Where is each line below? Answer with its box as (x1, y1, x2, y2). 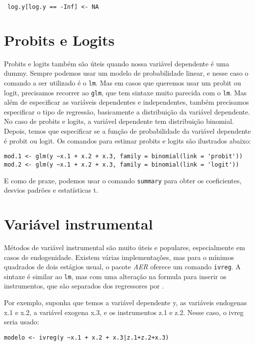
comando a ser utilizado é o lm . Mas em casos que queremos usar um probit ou (4, 77, 241, 87)
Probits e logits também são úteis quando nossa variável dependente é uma (4, 58, 229, 68)
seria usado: (4, 316, 39, 327)
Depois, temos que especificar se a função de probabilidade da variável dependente (4, 126, 251, 136)
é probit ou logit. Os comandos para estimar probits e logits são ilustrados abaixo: (4, 135, 251, 145)
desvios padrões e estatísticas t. (4, 185, 98, 195)
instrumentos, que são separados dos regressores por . (4, 281, 164, 291)
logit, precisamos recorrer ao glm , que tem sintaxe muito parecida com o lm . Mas (4, 87, 247, 97)
